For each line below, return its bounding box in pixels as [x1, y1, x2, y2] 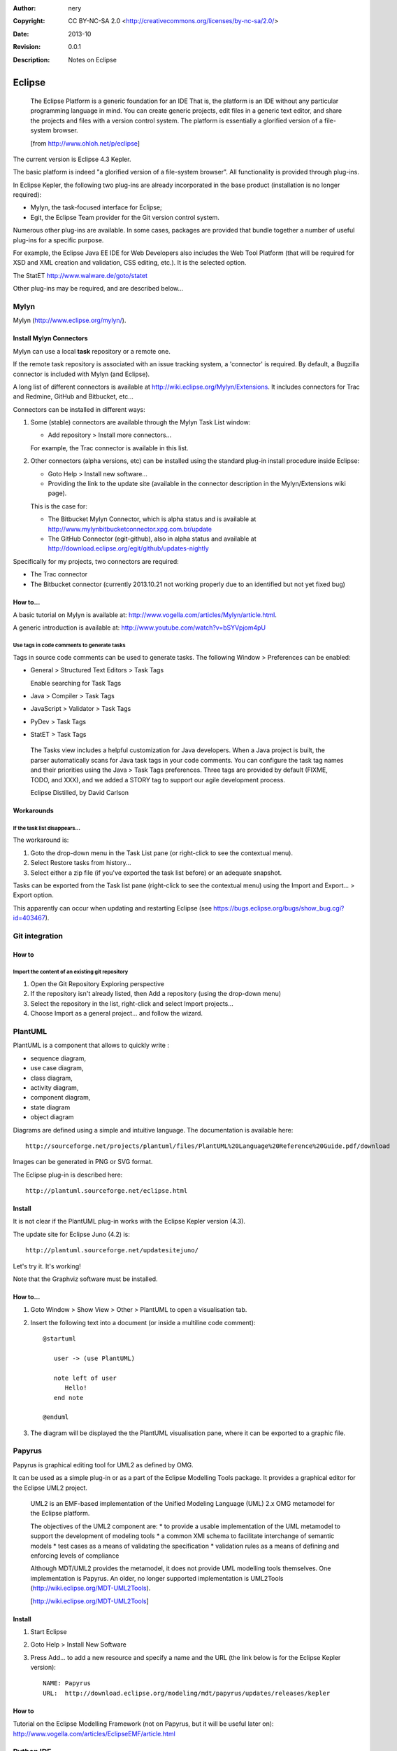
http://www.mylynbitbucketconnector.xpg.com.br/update [48, 525, 212, 533]
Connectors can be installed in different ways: [13, 405, 146, 413]
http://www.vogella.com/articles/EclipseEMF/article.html [13, 1729, 176, 1738]
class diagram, [30, 1074, 73, 1082]
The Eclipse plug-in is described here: [13, 1170, 123, 1179]
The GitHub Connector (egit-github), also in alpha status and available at [48, 534, 257, 543]
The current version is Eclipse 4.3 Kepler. [13, 155, 131, 163]
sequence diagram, [30, 1054, 87, 1063]
